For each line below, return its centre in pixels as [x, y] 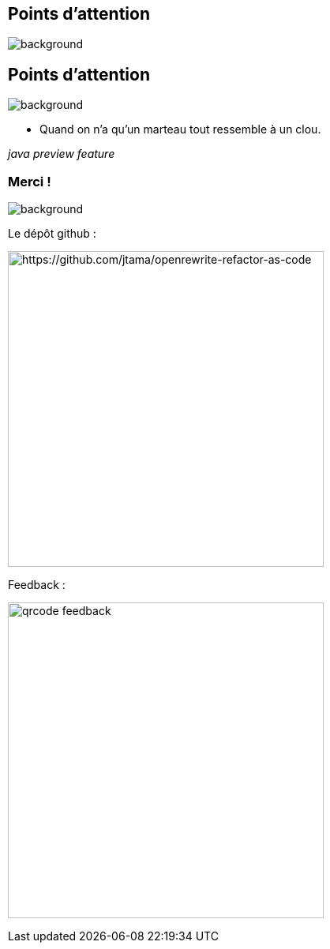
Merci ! [30, 181]
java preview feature [62, 154]
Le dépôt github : [52, 234]
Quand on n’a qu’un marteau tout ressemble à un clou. [180, 129]
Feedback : [37, 585]
